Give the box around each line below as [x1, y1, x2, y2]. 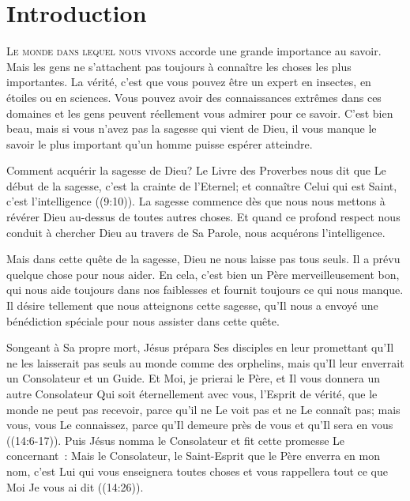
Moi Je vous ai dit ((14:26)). [6, 478, 144, 495]
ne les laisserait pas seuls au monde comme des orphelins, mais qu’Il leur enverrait [6, 354, 404, 371]
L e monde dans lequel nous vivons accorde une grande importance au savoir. [6, 43, 382, 59]
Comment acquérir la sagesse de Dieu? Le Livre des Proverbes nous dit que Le [6, 162, 386, 179]
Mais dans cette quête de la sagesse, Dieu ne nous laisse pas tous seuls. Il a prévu [6, 250, 401, 267]
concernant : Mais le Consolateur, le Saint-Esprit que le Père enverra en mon [6, 447, 380, 464]
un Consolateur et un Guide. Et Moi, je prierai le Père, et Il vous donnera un [6, 370, 380, 386]
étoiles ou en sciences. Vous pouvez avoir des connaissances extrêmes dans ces [6, 89, 382, 105]
